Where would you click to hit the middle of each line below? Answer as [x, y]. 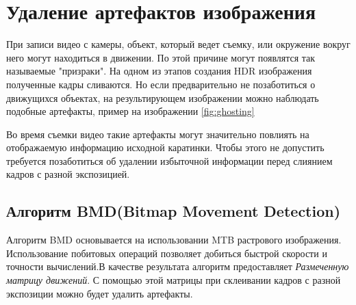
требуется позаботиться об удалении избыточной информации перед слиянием [169, 160]
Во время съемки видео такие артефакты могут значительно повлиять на [158, 134]
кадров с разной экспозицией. [68, 174]
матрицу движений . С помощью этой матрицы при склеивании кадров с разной [174, 280]
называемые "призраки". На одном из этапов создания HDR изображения [159, 71]
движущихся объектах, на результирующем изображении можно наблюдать [163, 97]
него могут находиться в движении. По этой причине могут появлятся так [161, 57]
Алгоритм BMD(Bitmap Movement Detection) [174, 211]
